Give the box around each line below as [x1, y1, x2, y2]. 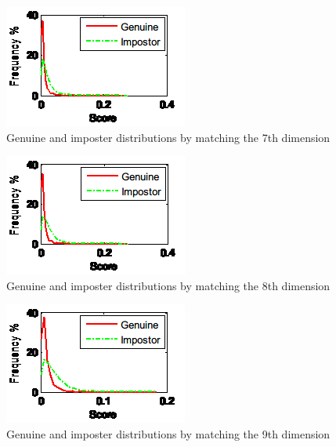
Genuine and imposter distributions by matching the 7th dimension [6, 129, 331, 145]
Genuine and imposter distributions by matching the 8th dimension [6, 277, 331, 293]
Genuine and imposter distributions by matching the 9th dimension [6, 425, 331, 442]
